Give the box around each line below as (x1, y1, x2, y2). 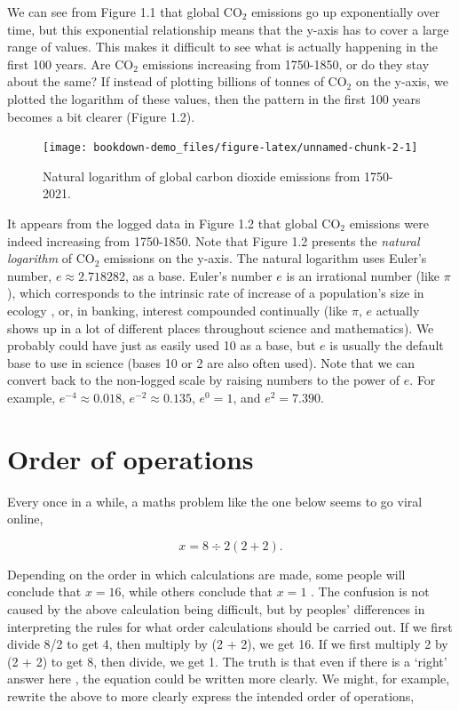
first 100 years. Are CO (7, 54, 134, 73)
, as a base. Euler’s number (124, 266, 273, 284)
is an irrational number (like (286, 266, 440, 284)
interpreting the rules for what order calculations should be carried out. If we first (7, 617, 453, 635)
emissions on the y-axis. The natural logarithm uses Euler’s (104, 249, 427, 268)
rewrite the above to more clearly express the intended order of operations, (7, 687, 415, 705)
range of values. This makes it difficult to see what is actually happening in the (7, 37, 438, 56)
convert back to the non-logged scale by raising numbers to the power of (7, 371, 400, 389)
